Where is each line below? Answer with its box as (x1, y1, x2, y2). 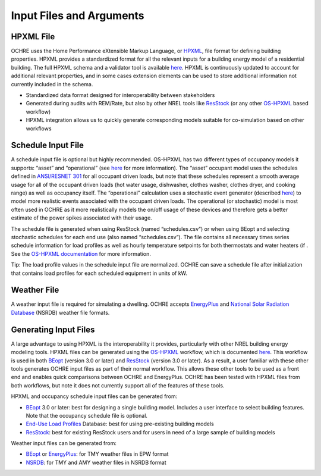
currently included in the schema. (11, 80, 93, 87)
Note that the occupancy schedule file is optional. (26, 412, 148, 419)
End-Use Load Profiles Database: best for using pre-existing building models (26, 420, 214, 428)
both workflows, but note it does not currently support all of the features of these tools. (11, 381, 225, 389)
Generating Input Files (11, 324, 95, 334)
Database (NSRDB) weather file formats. (11, 309, 110, 316)
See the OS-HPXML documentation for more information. (11, 250, 152, 257)
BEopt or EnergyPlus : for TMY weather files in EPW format (26, 450, 169, 458)
